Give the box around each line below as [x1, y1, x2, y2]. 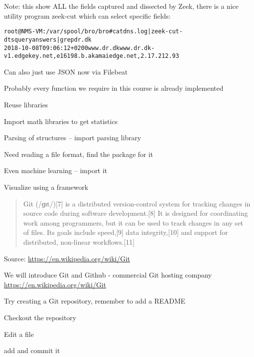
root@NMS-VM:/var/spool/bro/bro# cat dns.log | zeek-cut [4, 28, 179, 35]
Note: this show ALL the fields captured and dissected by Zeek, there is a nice [4, 1, 239, 11]
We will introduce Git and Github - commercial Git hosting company [4, 270, 212, 280]
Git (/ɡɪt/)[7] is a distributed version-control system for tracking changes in [23, 198, 251, 208]
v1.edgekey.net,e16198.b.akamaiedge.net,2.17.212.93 [4, 52, 179, 60]
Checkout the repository [4, 312, 76, 322]
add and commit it [4, 345, 60, 356]
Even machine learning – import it [4, 165, 108, 176]
